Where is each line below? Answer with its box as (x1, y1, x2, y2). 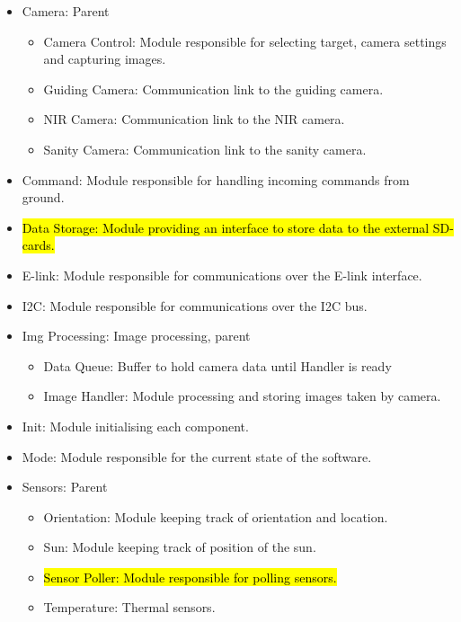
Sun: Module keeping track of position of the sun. (43, 538, 316, 556)
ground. (22, 188, 65, 207)
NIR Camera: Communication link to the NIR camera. (43, 110, 345, 129)
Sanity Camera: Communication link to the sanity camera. (43, 139, 367, 158)
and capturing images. (43, 49, 166, 68)
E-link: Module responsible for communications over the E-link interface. (22, 265, 422, 284)
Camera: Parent (22, 2, 110, 20)
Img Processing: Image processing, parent (22, 326, 251, 345)
